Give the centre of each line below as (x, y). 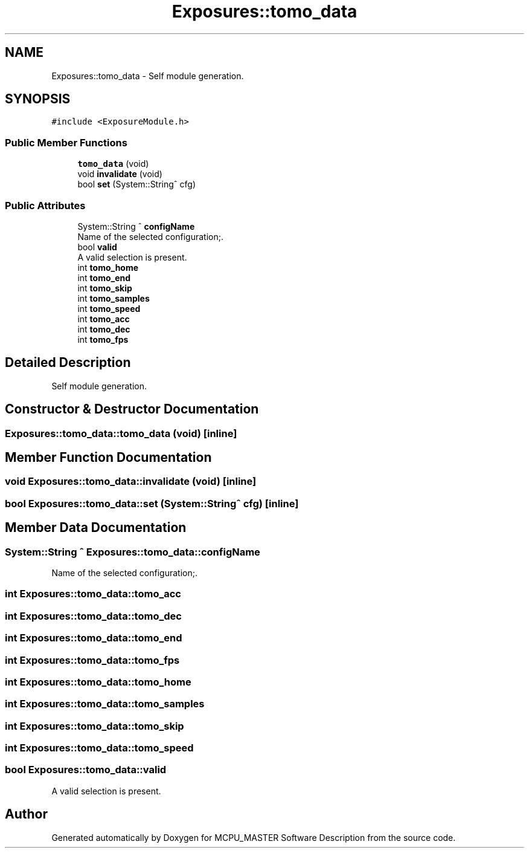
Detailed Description (68, 363)
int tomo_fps (103, 339)
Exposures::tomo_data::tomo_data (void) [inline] (121, 433)
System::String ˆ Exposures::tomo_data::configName (133, 552)
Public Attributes (45, 205)
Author (26, 814)
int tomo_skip (105, 288)
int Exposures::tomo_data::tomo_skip (95, 726)
